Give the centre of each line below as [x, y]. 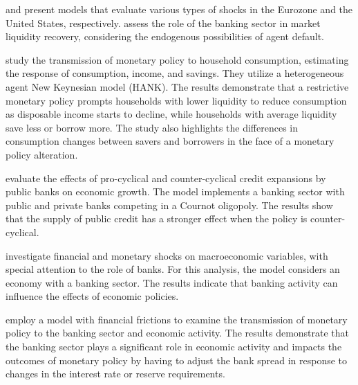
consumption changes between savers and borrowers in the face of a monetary [170, 141]
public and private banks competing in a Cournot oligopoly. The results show [169, 205]
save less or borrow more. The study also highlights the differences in [152, 127]
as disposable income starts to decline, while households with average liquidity [171, 114]
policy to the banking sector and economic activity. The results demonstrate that [178, 333]
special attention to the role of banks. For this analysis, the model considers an [173, 269]
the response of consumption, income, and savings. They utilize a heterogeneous [175, 73]
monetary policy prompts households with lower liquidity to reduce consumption [176, 100]
